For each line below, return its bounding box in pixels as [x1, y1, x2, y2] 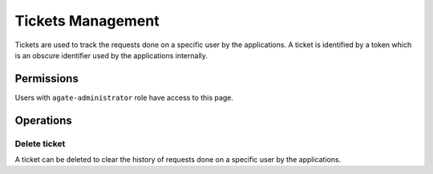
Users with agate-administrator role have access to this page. [14, 93, 234, 102]
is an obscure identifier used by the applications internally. [14, 50, 208, 60]
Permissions [14, 72, 79, 85]
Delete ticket [14, 138, 66, 149]
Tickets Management [14, 12, 160, 30]
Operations [14, 113, 72, 127]
